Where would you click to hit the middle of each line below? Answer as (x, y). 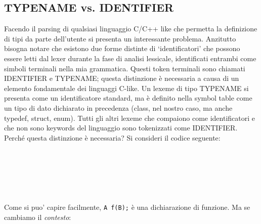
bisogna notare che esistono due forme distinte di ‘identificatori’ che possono (122, 48)
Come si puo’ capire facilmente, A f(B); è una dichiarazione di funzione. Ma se (127, 207)
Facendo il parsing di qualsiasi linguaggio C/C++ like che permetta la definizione (131, 29)
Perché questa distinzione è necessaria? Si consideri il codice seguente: (112, 137)
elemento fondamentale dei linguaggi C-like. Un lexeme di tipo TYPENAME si (126, 88)
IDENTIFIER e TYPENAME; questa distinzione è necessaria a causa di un (122, 78)
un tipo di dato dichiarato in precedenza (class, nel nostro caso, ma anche (118, 107)
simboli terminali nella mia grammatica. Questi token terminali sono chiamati (125, 68)
